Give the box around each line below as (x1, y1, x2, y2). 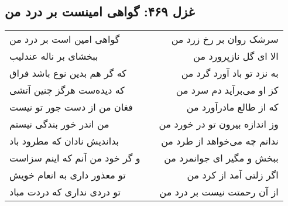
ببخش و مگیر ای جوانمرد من (164, 151, 279, 165)
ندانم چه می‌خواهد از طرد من (161, 134, 279, 148)
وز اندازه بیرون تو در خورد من (159, 117, 279, 131)
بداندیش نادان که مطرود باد (9, 134, 119, 148)
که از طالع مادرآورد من (186, 100, 279, 114)
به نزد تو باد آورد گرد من (181, 66, 279, 80)
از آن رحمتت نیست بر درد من (159, 185, 279, 199)
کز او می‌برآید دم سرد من (176, 83, 279, 97)
